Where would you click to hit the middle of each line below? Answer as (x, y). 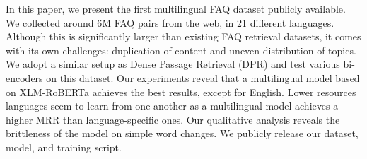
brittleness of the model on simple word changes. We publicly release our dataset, (182, 133)
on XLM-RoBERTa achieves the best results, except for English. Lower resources (181, 92)
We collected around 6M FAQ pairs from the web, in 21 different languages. (170, 22)
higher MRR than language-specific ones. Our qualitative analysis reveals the (173, 119)
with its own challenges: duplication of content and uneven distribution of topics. (181, 50)
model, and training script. (64, 147)
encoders (24, 77)
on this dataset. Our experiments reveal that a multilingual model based (203, 77)
